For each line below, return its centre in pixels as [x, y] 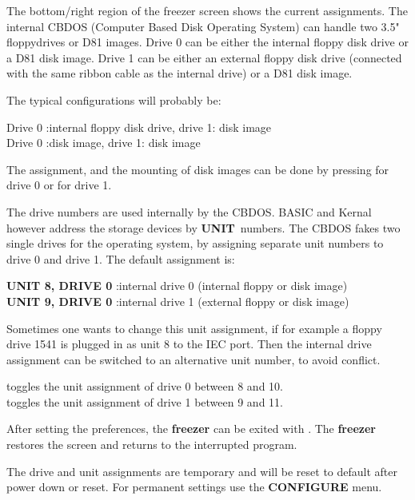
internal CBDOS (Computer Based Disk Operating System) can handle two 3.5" [203, 26]
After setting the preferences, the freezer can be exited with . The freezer [191, 429]
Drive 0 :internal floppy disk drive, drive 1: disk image [139, 127]
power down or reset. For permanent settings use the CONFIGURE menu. [194, 487]
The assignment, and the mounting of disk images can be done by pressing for [198, 169]
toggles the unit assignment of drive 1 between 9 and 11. [145, 401]
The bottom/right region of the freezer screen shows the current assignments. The [207, 10]
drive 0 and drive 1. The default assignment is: [121, 258]
